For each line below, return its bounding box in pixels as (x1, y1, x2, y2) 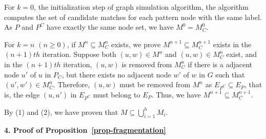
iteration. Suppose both (42, 49, 116, 59)
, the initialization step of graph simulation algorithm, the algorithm (34, 2, 249, 12)
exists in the (213, 38, 252, 49)
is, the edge (4, 89, 40, 100)
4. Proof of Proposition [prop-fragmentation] (4, 125, 166, 135)
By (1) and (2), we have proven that (4, 106, 118, 117)
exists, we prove (111, 38, 161, 49)
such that (215, 69, 245, 80)
